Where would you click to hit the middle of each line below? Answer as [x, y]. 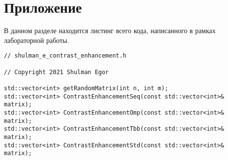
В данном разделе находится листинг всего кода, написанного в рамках [110, 30]
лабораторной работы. [37, 40]
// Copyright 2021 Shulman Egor [56, 72]
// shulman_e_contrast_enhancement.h [65, 56]
